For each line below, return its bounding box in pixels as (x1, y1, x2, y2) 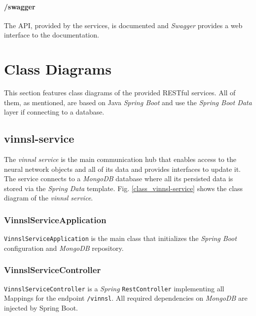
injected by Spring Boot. (4, 303, 78, 313)
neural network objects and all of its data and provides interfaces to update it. (4, 163, 241, 174)
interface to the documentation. (4, 30, 99, 40)
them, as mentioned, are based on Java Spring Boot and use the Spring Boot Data (4, 97, 252, 107)
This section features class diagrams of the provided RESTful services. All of (4, 87, 236, 98)
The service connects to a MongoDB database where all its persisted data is (4, 173, 233, 184)
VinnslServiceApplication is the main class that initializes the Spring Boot (4, 233, 237, 243)
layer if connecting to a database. (4, 107, 105, 117)
